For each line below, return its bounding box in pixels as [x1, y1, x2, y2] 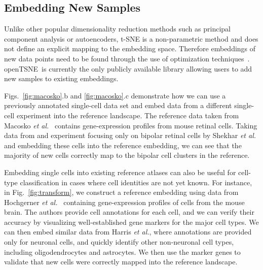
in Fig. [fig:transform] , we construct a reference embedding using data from [4, 187, 239, 197]
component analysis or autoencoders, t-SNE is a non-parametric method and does [4, 33, 258, 44]
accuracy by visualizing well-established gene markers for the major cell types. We [4, 216, 259, 227]
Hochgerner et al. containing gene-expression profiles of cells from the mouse [4, 196, 245, 207]
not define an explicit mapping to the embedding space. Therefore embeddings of [4, 43, 256, 54]
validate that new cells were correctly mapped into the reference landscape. [4, 256, 238, 267]
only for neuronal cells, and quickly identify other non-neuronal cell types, [4, 237, 234, 247]
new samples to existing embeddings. [4, 73, 119, 84]
